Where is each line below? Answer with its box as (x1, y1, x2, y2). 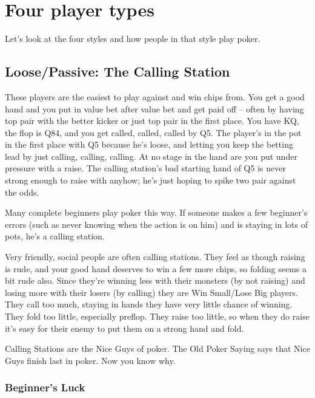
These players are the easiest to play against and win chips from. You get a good (5, 90, 305, 103)
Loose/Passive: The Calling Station (5, 62, 230, 81)
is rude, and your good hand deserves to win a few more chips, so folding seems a (5, 262, 307, 275)
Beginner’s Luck (5, 380, 85, 395)
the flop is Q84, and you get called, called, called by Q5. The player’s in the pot (5, 126, 302, 139)
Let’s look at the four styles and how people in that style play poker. (5, 32, 260, 45)
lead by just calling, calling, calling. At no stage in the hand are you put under (5, 149, 297, 162)
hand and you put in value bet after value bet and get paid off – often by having (5, 102, 304, 115)
